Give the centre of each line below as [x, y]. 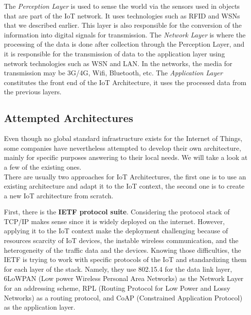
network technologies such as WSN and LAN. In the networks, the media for [118, 63]
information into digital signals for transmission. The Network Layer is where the [125, 34]
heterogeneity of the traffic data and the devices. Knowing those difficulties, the [123, 250]
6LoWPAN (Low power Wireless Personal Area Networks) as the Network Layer [124, 278]
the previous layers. [33, 92]
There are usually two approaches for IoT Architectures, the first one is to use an [125, 176]
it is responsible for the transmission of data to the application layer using [115, 53]
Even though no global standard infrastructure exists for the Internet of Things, [123, 138]
